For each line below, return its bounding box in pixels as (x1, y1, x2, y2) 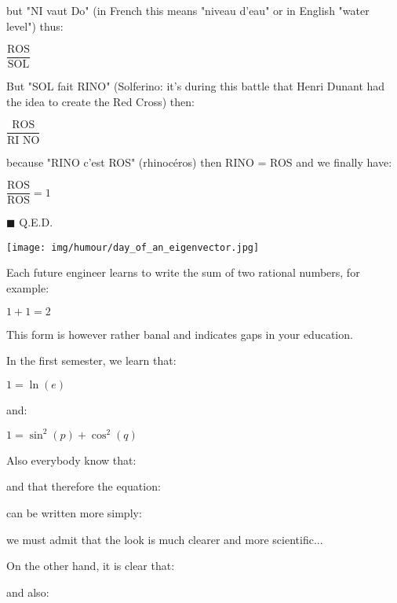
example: (6, 280, 49, 296)
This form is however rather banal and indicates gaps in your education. (6, 325, 353, 342)
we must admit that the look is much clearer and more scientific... (6, 531, 323, 547)
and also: (6, 583, 49, 600)
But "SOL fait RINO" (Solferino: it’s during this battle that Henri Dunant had (6, 78, 385, 94)
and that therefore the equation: (6, 478, 161, 495)
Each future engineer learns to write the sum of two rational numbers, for (6, 264, 360, 281)
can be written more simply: (6, 505, 142, 521)
